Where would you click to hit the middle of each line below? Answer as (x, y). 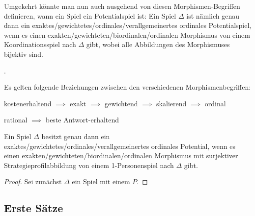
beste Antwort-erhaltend (82, 120)
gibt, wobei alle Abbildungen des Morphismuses (158, 44)
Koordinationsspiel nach (40, 44)
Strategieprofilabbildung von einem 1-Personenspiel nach (89, 165)
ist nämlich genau (213, 15)
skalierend (171, 103)
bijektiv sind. (24, 54)
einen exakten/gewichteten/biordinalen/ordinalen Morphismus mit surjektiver (121, 156)
